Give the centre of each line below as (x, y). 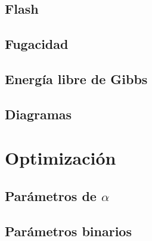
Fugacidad (37, 44)
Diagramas (38, 114)
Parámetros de (51, 195)
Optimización (61, 158)
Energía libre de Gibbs (76, 78)
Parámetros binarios (68, 231)
